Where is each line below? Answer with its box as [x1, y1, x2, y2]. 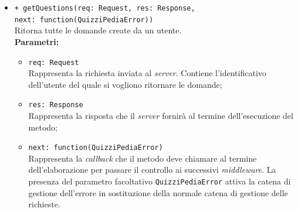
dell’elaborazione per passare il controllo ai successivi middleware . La [28, 163, 276, 176]
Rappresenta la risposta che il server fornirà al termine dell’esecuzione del [28, 110, 293, 121]
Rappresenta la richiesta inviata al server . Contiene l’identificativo [28, 67, 266, 79]
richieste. [28, 198, 60, 210]
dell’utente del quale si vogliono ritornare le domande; [28, 78, 222, 90]
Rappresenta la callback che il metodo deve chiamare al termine [28, 152, 257, 164]
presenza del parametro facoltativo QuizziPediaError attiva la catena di [28, 175, 291, 187]
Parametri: [14, 35, 59, 47]
